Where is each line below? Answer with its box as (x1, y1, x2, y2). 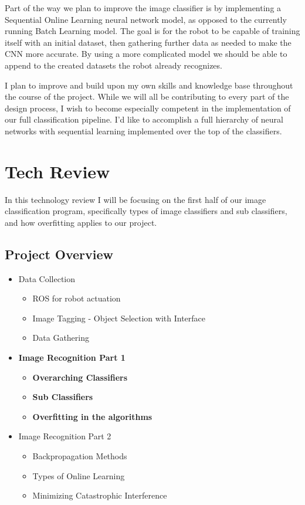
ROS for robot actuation (32, 292, 121, 304)
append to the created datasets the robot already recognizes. (5, 59, 222, 71)
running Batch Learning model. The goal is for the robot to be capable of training (5, 25, 300, 37)
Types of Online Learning (32, 469, 125, 482)
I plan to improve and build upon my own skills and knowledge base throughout (5, 79, 293, 91)
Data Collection (18, 272, 76, 284)
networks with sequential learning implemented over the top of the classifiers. (5, 124, 282, 137)
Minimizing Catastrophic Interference (32, 489, 167, 501)
